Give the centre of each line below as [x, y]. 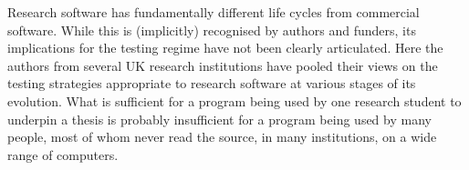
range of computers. [63, 154]
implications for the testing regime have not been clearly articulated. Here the [225, 48]
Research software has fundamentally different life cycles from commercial [214, 12]
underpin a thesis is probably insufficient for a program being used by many [219, 119]
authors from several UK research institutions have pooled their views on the [223, 65]
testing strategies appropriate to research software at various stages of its [212, 83]
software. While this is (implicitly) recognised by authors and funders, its [212, 30]
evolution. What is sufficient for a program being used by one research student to [234, 100]
